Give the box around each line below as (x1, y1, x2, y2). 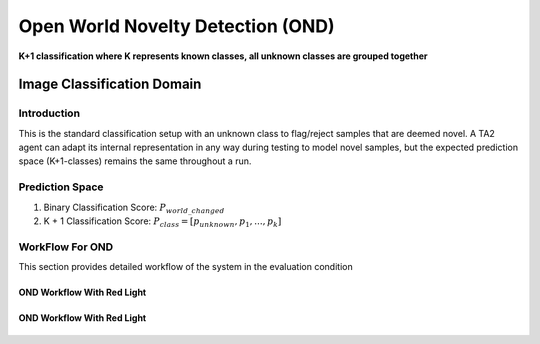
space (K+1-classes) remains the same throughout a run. (18, 155, 252, 167)
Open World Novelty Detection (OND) (18, 15, 335, 37)
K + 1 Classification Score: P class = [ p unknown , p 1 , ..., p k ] (43, 215, 282, 229)
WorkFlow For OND (18, 240, 114, 254)
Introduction (18, 106, 80, 120)
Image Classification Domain (18, 76, 202, 93)
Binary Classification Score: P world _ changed (43, 201, 225, 215)
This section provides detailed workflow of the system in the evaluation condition (18, 261, 354, 273)
